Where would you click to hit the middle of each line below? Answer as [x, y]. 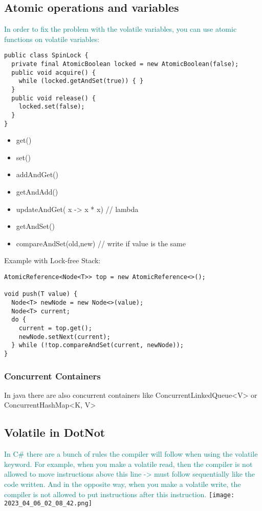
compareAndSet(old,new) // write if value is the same [101, 243]
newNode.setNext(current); [64, 337]
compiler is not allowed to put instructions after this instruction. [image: [119, 494]
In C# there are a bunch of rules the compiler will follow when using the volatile [131, 454]
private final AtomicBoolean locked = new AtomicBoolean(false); [125, 64]
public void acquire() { [53, 72]
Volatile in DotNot [55, 432]
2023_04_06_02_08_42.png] [48, 504]
